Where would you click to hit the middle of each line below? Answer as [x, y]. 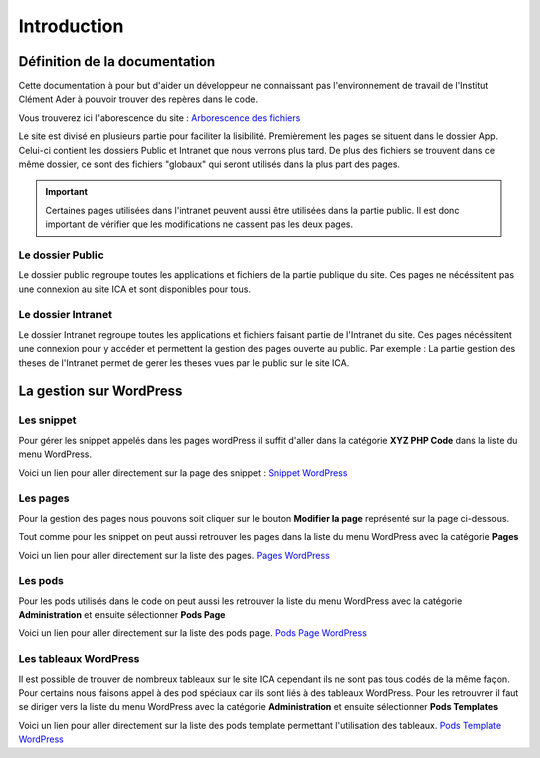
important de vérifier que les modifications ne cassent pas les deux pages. [199, 224]
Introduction [71, 26]
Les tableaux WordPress [79, 659]
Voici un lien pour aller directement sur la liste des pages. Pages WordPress [174, 555]
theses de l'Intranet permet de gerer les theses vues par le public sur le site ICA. [184, 362]
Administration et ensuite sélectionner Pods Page [122, 615]
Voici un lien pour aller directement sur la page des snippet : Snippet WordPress [183, 472]
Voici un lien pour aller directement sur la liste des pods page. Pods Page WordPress [192, 633]
